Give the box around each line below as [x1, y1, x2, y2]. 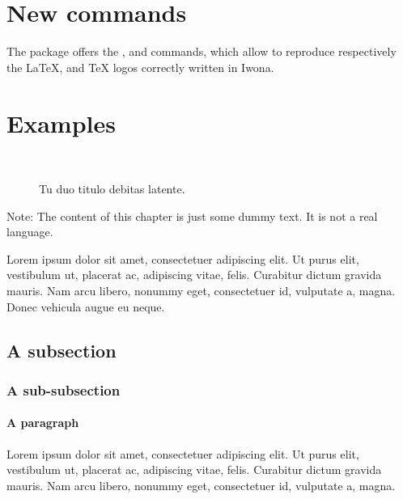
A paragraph [6, 414, 79, 431]
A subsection [6, 337, 117, 362]
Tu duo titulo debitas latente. [39, 180, 185, 197]
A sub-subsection [6, 379, 121, 400]
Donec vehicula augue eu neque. [6, 298, 165, 315]
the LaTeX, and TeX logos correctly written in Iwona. [6, 58, 274, 75]
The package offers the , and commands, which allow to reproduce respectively [6, 43, 397, 60]
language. [6, 223, 53, 240]
